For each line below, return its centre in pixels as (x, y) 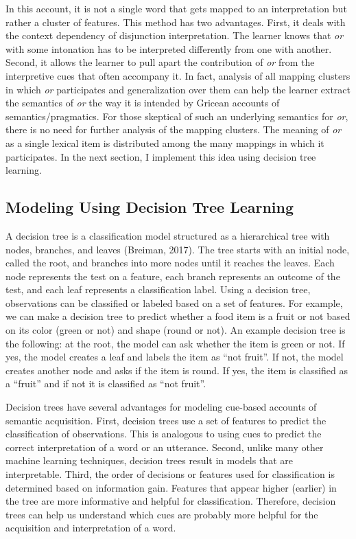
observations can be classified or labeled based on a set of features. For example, (174, 302)
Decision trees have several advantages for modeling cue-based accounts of (161, 407)
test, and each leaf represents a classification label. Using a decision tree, (158, 289)
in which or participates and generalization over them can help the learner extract (178, 89)
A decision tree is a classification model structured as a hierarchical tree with (168, 235)
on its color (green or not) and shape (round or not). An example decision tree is (176, 330)
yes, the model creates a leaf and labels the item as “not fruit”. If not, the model (175, 357)
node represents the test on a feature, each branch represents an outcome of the (173, 276)
